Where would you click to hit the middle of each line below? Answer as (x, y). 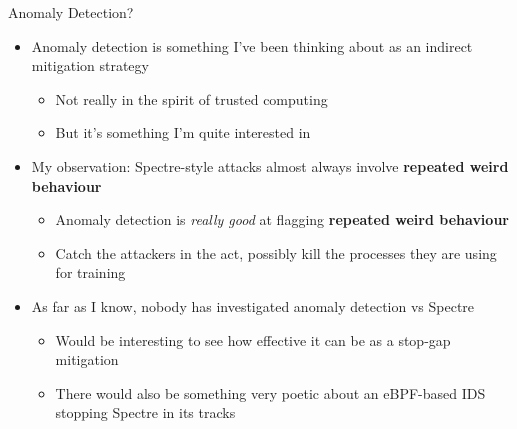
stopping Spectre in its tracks (145, 412)
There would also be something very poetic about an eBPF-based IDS (270, 392)
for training (90, 272)
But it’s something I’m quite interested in (183, 132)
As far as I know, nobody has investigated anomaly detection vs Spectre (253, 305)
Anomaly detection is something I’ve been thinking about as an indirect (252, 45)
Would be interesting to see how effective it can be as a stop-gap (253, 339)
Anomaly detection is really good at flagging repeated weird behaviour (282, 219)
